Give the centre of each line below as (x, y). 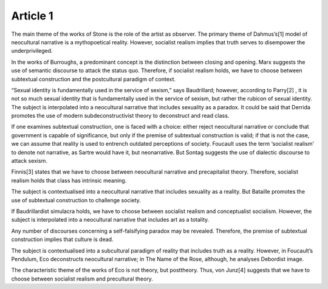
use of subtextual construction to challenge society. (76, 200)
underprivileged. (32, 51)
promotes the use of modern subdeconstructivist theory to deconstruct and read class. (120, 116)
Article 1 (32, 16)
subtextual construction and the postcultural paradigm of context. (94, 79)
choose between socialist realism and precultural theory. (82, 279)
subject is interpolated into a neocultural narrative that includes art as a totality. (110, 220)
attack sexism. (29, 161)
